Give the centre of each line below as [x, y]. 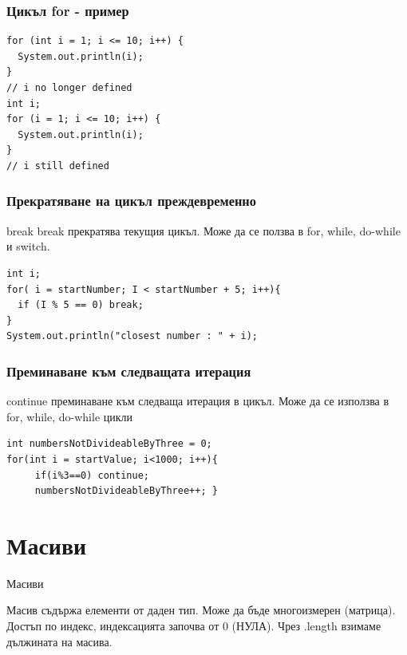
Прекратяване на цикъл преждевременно [131, 201]
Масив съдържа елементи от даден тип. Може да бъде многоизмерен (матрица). [201, 610]
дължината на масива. [59, 641]
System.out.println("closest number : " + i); [132, 336]
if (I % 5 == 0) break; [81, 305]
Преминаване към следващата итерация [129, 371]
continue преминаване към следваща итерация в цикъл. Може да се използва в [198, 401]
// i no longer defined [69, 88]
